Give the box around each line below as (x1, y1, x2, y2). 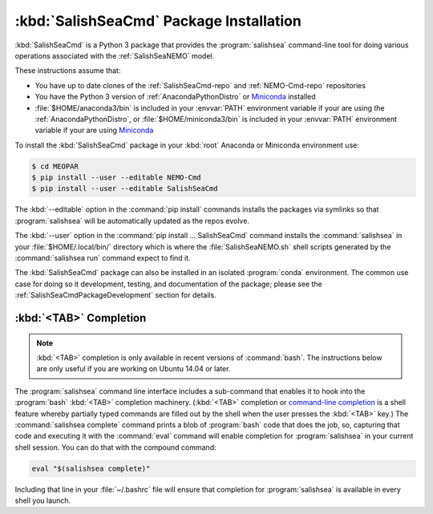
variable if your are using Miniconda (34, 125, 154, 136)
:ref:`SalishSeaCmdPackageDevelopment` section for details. (14, 290, 216, 300)
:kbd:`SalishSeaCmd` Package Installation (14, 12, 302, 30)
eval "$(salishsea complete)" (31, 463, 151, 473)
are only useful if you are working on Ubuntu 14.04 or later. (36, 364, 231, 374)
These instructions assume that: (14, 66, 121, 75)
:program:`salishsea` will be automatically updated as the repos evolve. (14, 216, 250, 225)
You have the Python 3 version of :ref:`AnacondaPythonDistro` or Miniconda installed (34, 92, 316, 102)
